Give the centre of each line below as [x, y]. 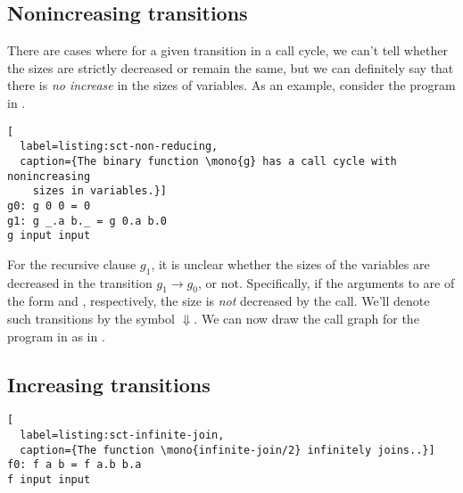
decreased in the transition [80, 282]
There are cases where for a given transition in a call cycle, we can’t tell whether [227, 50]
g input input [49, 236]
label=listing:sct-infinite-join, [122, 435]
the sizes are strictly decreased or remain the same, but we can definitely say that [231, 67]
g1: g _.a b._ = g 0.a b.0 [87, 221]
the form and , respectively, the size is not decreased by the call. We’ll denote [219, 301]
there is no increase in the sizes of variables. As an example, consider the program [231, 85]
